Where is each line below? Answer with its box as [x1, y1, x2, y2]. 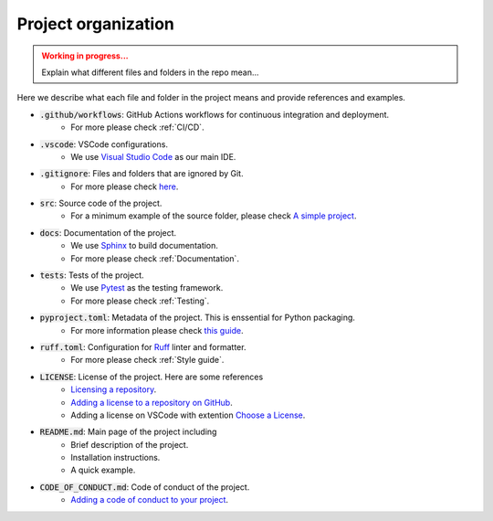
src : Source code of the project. [39, 197, 163, 209]
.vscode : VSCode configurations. [39, 138, 169, 150]
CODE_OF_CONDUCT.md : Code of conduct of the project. [39, 481, 250, 493]
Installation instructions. [70, 452, 161, 463]
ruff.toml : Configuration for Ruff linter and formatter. [39, 341, 246, 352]
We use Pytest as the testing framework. [70, 282, 224, 293]
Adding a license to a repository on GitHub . [70, 397, 233, 408]
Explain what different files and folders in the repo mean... [41, 67, 259, 78]
